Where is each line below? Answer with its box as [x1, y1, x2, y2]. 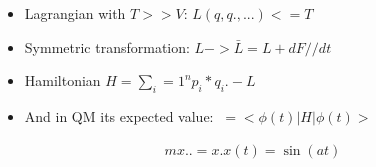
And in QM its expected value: [24, 105, 214, 126]
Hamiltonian [24, 70, 101, 91]
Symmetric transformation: [24, 36, 190, 57]
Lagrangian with [24, 3, 126, 23]
